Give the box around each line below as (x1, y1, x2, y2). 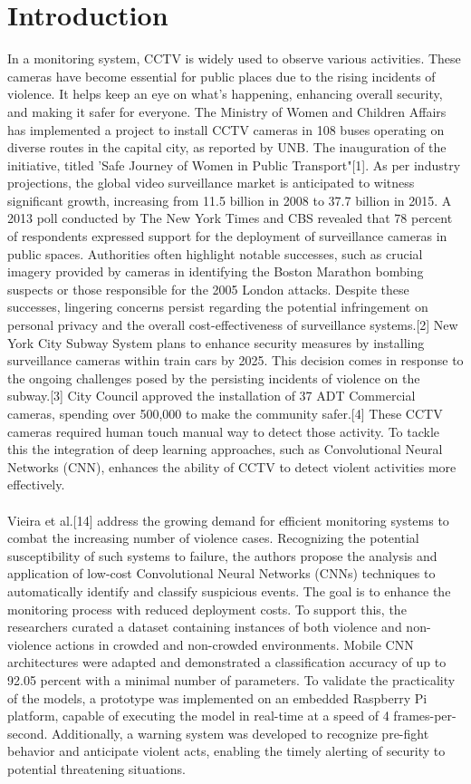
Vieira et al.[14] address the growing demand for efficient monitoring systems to (7, 510, 449, 529)
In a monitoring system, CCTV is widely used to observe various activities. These (7, 49, 461, 68)
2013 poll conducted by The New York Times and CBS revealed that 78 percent (7, 208, 453, 227)
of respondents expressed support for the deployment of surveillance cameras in (7, 227, 447, 246)
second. (7, 723, 48, 742)
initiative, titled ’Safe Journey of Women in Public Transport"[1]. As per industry (7, 155, 461, 174)
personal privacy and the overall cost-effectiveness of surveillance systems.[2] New (7, 315, 458, 334)
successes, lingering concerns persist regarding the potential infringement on (7, 297, 428, 316)
